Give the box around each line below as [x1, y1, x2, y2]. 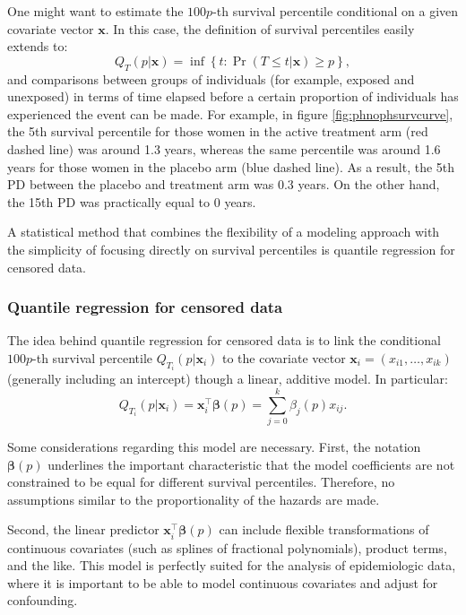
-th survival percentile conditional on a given [212, 2, 459, 20]
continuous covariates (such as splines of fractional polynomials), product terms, [7, 538, 447, 557]
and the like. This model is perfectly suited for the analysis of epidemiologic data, [7, 556, 456, 575]
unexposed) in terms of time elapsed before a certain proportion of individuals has [7, 87, 459, 106]
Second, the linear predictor [7, 520, 160, 539]
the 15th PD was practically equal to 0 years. [7, 192, 256, 211]
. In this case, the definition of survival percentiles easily [105, 19, 415, 38]
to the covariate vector [221, 348, 346, 367]
